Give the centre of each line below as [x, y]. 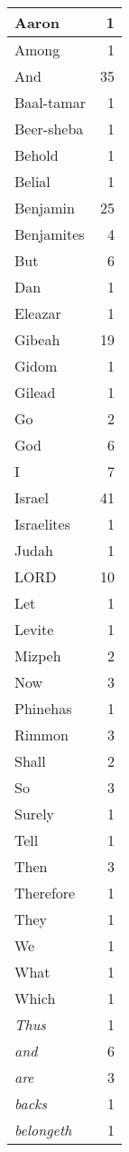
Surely [35, 814]
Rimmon [41, 735]
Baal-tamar [50, 102]
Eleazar [38, 313]
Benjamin [45, 208]
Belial [32, 181]
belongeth [43, 1130]
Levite [34, 629]
